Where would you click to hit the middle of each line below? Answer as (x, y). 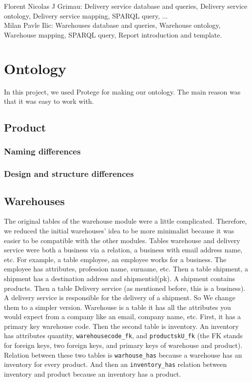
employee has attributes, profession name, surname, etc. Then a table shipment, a (126, 269)
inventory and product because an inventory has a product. (93, 374)
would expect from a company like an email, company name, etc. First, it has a (123, 316)
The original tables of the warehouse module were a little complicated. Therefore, (126, 221)
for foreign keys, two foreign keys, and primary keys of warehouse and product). (123, 345)
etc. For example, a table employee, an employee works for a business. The (115, 259)
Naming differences (42, 151)
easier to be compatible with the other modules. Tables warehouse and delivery (122, 240)
